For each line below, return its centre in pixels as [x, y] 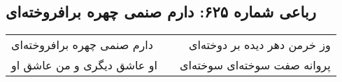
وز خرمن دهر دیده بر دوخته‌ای [259, 45]
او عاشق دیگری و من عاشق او [84, 65]
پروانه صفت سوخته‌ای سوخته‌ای [255, 65]
